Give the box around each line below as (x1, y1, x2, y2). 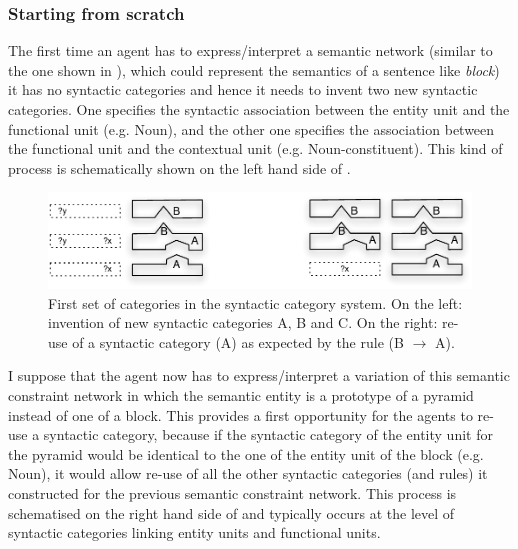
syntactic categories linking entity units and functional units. (8, 522, 381, 543)
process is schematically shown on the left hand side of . (8, 157, 351, 178)
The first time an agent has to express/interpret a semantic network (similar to (8, 40, 493, 61)
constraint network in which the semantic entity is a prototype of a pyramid (8, 385, 474, 406)
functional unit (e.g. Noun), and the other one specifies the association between (8, 118, 495, 139)
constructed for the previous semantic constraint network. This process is (8, 483, 457, 503)
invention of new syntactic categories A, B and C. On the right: (48, 312, 438, 333)
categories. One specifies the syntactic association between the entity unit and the (8, 99, 510, 119)
